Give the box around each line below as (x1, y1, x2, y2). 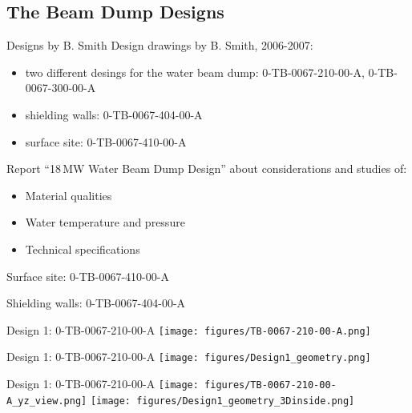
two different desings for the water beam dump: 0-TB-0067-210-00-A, (25, 63, 365, 80)
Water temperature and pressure (25, 214, 185, 231)
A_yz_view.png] (6, 395, 87, 407)
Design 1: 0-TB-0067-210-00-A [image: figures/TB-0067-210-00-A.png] (6, 321, 371, 338)
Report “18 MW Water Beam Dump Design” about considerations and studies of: (6, 160, 407, 177)
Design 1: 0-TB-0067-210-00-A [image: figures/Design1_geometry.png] (6, 348, 371, 365)
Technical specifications (25, 240, 140, 257)
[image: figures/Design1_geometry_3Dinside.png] (90, 395, 355, 407)
